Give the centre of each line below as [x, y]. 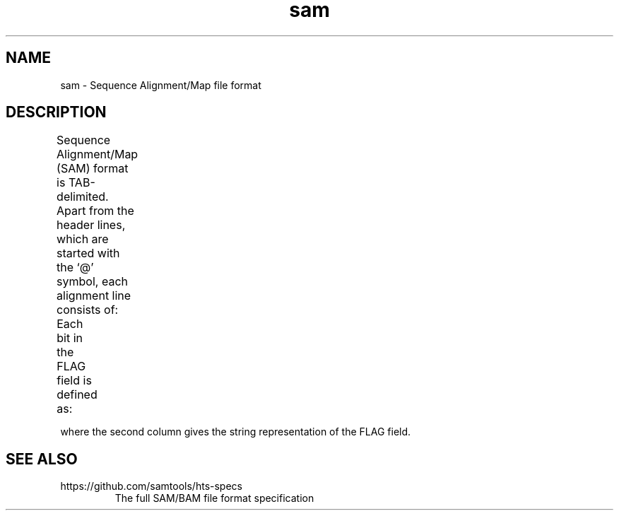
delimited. [83, 197]
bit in [70, 338]
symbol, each [92, 282]
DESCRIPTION [56, 112]
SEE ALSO [42, 459]
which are [83, 239]
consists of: [88, 310]
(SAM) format [93, 169]
